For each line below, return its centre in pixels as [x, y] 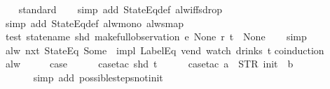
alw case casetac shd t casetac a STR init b [149, 64]
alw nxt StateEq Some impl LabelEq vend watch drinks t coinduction [165, 50]
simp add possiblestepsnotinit [98, 77]
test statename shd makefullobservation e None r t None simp [156, 37]
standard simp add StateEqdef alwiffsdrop [120, 9]
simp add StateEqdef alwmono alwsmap [94, 23]
